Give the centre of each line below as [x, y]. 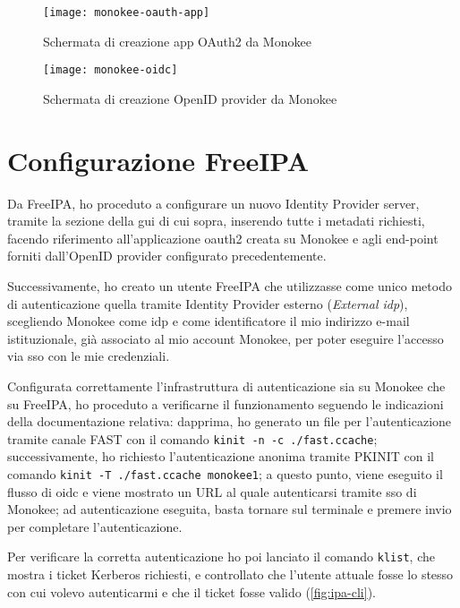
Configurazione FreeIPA [158, 160]
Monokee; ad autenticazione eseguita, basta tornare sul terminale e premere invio [230, 509]
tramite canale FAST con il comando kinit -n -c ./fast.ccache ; [192, 438]
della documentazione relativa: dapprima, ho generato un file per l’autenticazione [230, 421]
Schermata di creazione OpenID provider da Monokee [190, 98]
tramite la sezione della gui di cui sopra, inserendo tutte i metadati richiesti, [216, 221]
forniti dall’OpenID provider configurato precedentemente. [167, 256]
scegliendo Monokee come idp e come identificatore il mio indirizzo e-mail [209, 321]
